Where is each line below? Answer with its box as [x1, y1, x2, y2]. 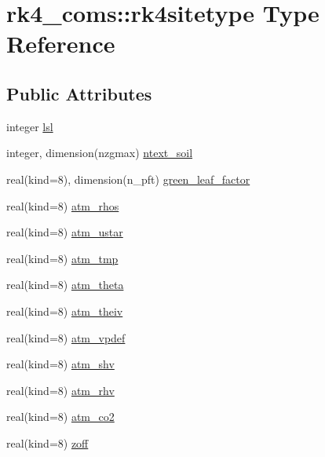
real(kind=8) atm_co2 [6, 408, 115, 425]
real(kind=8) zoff [6, 434, 89, 451]
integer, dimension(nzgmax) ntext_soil [6, 144, 193, 161]
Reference [6, 27, 115, 60]
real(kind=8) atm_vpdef [6, 329, 126, 345]
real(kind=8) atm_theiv [6, 302, 123, 319]
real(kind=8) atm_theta [6, 276, 124, 293]
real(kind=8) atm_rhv [6, 382, 115, 398]
